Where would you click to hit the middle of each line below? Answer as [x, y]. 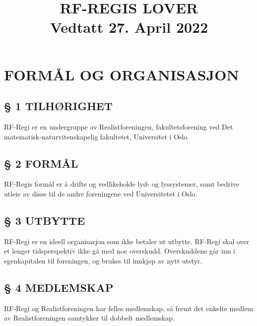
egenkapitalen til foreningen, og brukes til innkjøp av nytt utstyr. [103, 260]
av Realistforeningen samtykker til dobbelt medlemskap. [89, 318]
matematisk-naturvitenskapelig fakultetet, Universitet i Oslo [96, 136]
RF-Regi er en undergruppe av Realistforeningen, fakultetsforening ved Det [119, 126]
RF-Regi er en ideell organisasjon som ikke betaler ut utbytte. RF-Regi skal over [127, 241]
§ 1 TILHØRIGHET [58, 106]
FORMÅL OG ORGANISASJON [122, 74]
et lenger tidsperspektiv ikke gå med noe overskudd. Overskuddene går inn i [120, 251]
